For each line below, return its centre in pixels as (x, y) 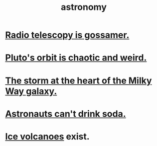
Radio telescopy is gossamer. (67, 35)
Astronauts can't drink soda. (66, 114)
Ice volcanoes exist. (47, 136)
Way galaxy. (31, 91)
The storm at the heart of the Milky (78, 80)
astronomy (84, 7)
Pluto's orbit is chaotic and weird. (76, 58)
